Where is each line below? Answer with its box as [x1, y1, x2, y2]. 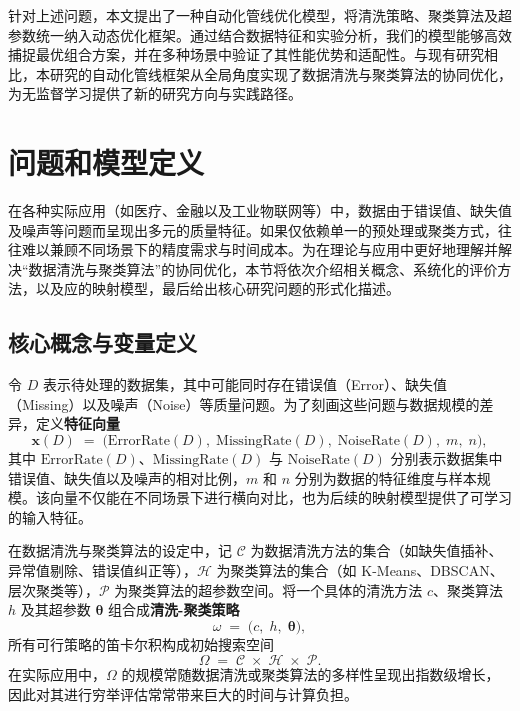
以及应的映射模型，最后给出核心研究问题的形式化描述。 [35, 278, 400, 299]
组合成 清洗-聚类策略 [108, 599, 240, 620]
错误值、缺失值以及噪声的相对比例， [8, 467, 246, 488]
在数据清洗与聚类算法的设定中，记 [8, 540, 232, 561]
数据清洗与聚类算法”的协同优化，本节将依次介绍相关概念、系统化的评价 [28, 258, 498, 279]
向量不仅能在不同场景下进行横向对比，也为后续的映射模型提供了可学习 [49, 487, 512, 508]
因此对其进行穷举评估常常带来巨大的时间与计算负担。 [8, 683, 358, 704]
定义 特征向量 [35, 413, 120, 434]
